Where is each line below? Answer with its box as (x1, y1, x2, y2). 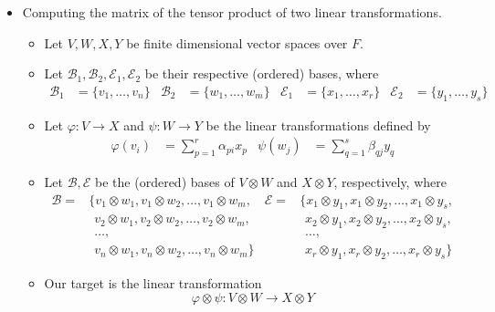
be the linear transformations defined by (205, 115, 431, 134)
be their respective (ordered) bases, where (144, 64, 379, 83)
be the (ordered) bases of (95, 172, 235, 192)
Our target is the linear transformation (44, 274, 262, 293)
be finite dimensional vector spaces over (126, 33, 348, 52)
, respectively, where (333, 172, 447, 192)
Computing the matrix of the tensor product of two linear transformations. (22, 3, 442, 21)
